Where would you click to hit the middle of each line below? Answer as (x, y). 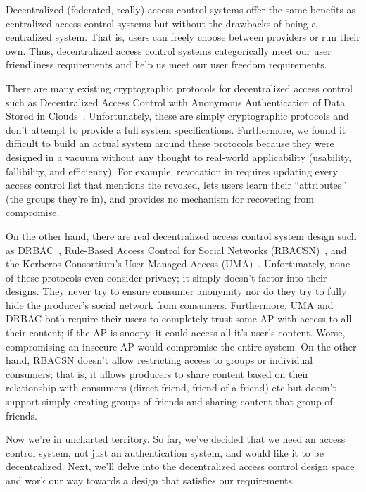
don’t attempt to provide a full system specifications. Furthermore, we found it (176, 129)
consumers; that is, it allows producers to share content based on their (157, 373)
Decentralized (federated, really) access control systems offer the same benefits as (181, 9)
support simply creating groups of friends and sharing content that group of (169, 402)
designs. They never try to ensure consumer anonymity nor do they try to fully (176, 291)
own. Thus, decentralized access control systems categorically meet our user (169, 50)
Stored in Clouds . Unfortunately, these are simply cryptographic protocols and (177, 116)
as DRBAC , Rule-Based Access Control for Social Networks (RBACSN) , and (176, 250)
